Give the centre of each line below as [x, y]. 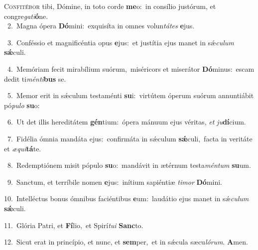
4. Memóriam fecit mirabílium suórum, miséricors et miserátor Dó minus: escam [131, 68]
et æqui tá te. [23, 148]
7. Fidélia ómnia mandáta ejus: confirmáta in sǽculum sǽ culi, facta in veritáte [130, 138]
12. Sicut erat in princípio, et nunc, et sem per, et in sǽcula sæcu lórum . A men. [126, 242]
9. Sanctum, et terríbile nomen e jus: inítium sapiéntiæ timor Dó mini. [115, 182]
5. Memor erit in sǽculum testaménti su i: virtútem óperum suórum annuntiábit [130, 95]
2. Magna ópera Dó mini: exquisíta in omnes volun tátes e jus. [101, 26]
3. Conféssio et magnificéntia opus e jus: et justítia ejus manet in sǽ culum [121, 42]
